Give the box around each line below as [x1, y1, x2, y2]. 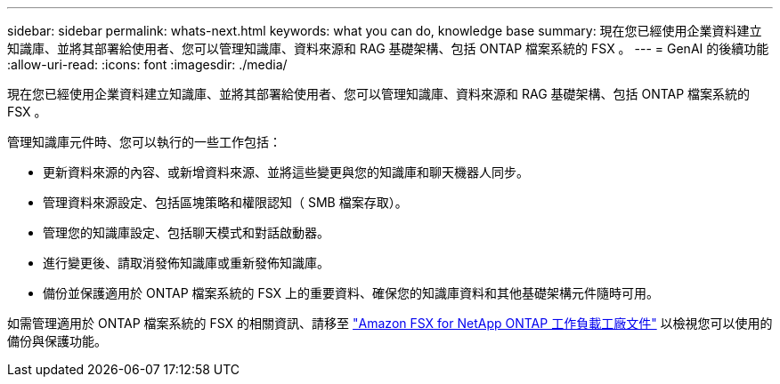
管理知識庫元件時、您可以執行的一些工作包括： [7, 134, 281, 149]
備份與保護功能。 [7, 333, 107, 348]
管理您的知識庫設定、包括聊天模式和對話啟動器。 [43, 225, 329, 240]
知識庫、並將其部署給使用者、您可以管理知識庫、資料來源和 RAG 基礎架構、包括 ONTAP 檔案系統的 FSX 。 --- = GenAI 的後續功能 [7, 41, 769, 56]
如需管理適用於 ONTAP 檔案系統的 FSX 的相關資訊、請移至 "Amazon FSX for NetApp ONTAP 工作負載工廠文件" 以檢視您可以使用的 [7, 316, 773, 331]
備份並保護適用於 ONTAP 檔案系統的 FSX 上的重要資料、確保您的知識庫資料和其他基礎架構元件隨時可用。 [43, 285, 660, 300]
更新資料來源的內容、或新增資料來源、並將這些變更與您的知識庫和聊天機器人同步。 [43, 164, 529, 180]
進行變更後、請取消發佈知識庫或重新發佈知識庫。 [43, 255, 329, 270]
